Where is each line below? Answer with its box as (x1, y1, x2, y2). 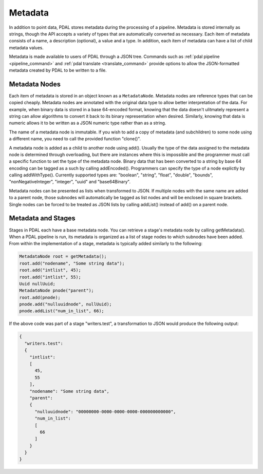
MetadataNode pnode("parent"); (19, 288, 94, 293)
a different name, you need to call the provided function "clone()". (9, 136, 141, 142)
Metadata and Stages (9, 214, 75, 223)
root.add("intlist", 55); (19, 274, 81, 280)
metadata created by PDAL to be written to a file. (9, 67, 107, 73)
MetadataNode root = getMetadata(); (19, 254, 107, 259)
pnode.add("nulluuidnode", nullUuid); (19, 302, 112, 307)
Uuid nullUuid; (19, 281, 56, 286)
